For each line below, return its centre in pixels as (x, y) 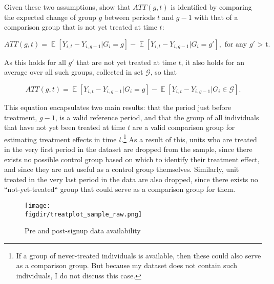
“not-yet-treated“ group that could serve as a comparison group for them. (120, 189)
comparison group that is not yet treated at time (81, 27)
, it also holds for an (213, 62)
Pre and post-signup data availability (83, 231)
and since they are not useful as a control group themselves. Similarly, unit (122, 169)
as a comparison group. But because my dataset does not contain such (127, 265)
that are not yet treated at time (126, 62)
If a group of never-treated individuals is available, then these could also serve (139, 255)
